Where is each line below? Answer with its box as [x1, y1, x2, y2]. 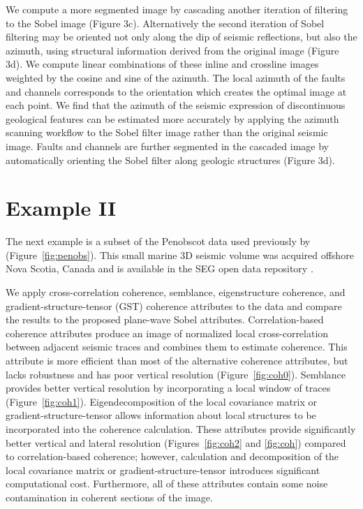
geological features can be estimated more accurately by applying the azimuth [6, 111, 339, 126]
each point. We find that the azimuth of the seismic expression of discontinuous [6, 98, 346, 112]
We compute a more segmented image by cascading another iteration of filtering [6, 2, 348, 16]
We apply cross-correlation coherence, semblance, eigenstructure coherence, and [6, 285, 346, 300]
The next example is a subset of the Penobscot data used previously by [6, 234, 311, 249]
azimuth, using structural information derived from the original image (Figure [6, 43, 339, 57]
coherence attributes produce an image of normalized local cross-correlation [6, 325, 329, 340]
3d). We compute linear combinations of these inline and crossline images [6, 57, 319, 71]
